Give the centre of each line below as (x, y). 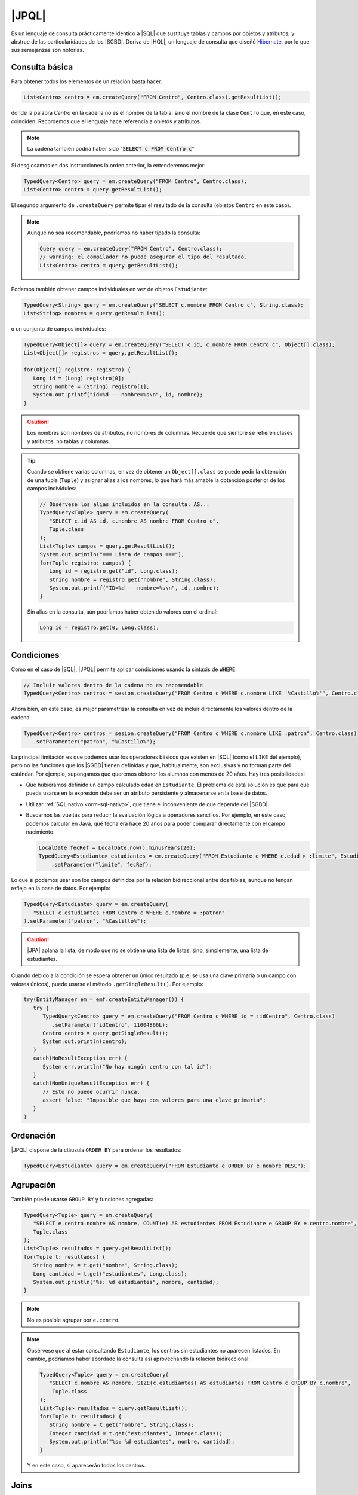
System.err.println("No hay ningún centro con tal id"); (128, 1067)
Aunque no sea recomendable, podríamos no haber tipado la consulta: (114, 233)
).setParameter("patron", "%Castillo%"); (85, 921)
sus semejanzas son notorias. (47, 50)
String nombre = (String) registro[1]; (91, 386)
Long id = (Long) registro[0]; (79, 378)
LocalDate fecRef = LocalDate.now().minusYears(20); (117, 848)
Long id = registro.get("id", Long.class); (113, 571)
